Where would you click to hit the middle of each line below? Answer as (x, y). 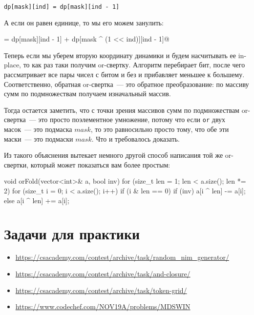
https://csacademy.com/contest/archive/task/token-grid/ (101, 290)
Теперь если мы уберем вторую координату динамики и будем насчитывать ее (120, 55)
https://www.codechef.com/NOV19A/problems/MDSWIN (103, 306)
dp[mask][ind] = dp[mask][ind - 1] (62, 7)
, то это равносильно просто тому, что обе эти (160, 129)
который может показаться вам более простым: (100, 164)
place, (12, 65)
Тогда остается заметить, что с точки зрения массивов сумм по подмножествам (122, 110)
